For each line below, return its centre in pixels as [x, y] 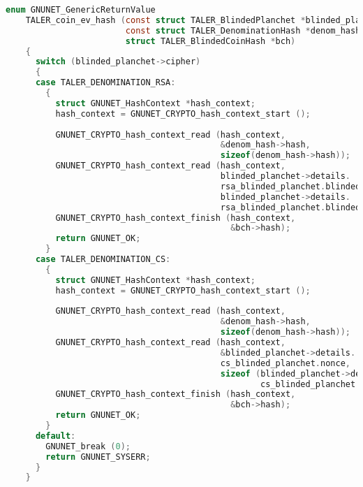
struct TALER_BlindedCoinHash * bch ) [210, 41]
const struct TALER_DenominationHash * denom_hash [243, 30]
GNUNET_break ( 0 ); [88, 446]
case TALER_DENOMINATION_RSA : [105, 83]
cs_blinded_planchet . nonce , [285, 363]
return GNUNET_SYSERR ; [98, 457]
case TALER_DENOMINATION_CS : [103, 259]
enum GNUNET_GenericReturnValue [81, 10]
